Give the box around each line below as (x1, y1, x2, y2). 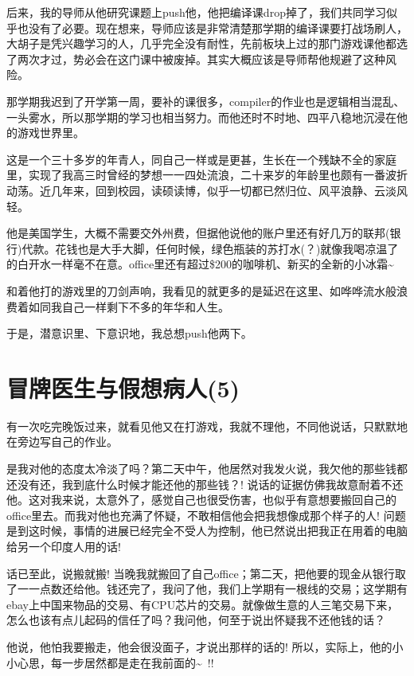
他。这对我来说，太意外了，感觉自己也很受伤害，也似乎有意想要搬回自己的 (6, 491, 396, 508)
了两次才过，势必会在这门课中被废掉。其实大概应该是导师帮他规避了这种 (6, 50, 385, 67)
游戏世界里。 (17, 124, 84, 141)
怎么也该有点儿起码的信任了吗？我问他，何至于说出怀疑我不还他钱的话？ (6, 612, 385, 628)
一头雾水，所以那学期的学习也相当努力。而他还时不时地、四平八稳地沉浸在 (6, 108, 396, 125)
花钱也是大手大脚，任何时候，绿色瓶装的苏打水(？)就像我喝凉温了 (55, 240, 399, 256)
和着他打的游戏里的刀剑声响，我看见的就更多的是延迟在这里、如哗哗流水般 (6, 282, 396, 299)
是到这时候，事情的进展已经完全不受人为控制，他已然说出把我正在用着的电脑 (6, 522, 408, 539)
